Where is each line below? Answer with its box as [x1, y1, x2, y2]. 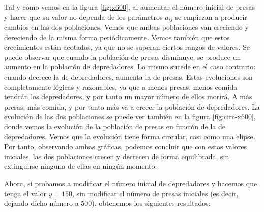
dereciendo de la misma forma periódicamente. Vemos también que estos [4, 31, 230, 42]
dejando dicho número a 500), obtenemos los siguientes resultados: [4, 198, 211, 208]
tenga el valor [4, 188, 46, 198]
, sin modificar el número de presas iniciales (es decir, [72, 188, 239, 198]
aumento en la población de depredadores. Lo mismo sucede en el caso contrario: [4, 61, 256, 72]
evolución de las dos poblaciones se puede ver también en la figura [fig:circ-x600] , [4, 111, 256, 122]
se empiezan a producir [175, 11, 247, 22]
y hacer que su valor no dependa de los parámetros [4, 11, 163, 22]
